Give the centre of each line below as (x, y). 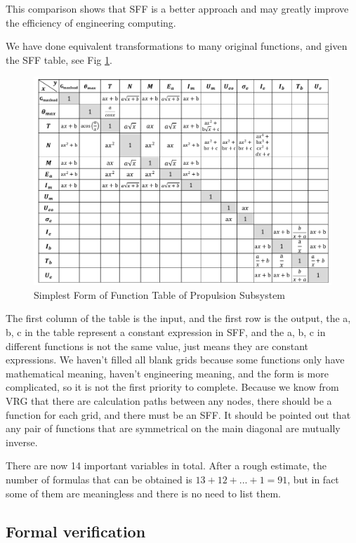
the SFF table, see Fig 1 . (59, 59)
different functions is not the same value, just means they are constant (157, 346)
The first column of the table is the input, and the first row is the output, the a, (178, 318)
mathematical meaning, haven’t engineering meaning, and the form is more (167, 373)
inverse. (22, 442)
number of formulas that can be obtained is (99, 479)
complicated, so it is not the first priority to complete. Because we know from (172, 387)
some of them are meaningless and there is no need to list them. (144, 493)
